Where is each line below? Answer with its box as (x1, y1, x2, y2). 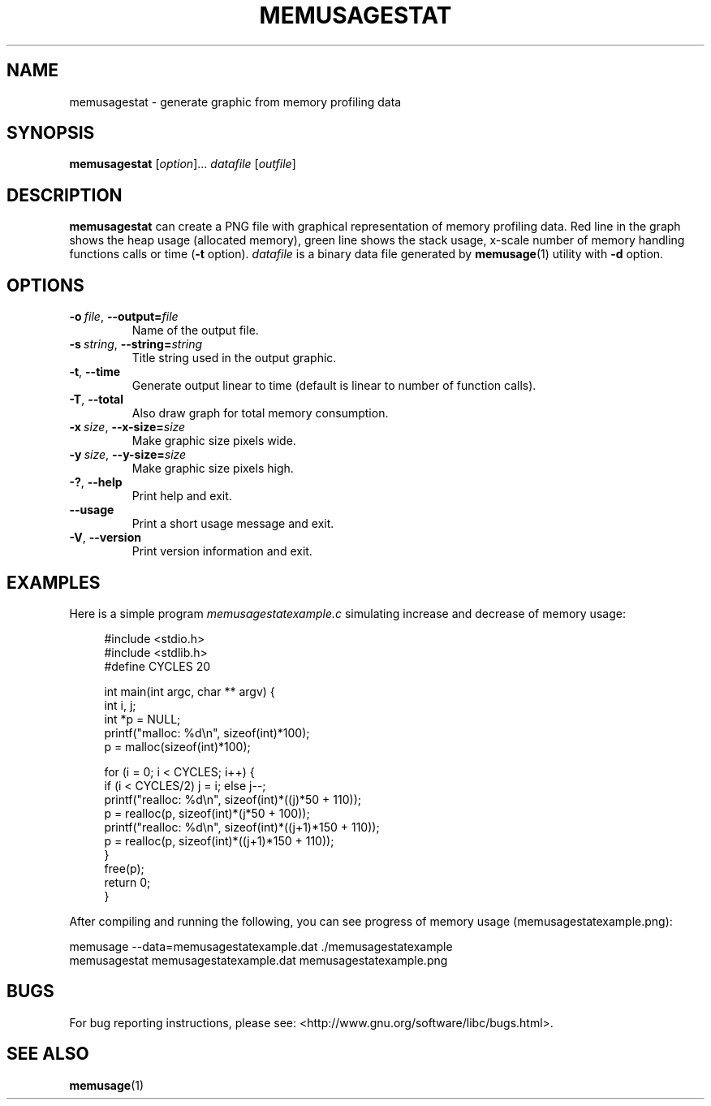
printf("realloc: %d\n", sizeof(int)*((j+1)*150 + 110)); (104, 819, 380, 834)
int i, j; (104, 698, 136, 712)
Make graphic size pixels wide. (131, 434, 296, 448)
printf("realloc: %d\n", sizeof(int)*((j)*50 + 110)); (104, 792, 361, 806)
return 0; (104, 875, 151, 889)
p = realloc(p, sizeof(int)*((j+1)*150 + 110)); (104, 833, 334, 848)
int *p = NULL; (104, 711, 181, 726)
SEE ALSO (6, 1043, 89, 1065)
